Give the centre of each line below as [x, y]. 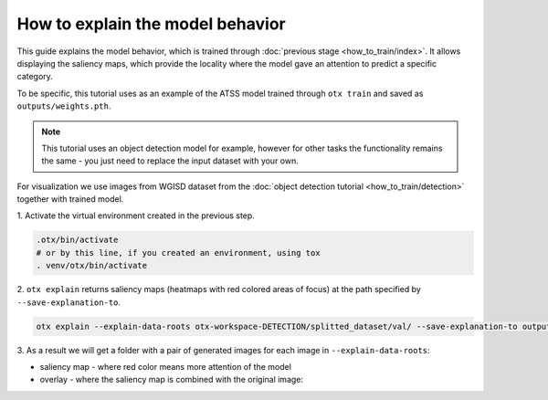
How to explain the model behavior [152, 24]
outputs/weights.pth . [64, 106]
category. [35, 77]
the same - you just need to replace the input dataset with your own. [170, 161]
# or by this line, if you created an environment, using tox [178, 253]
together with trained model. [70, 199]
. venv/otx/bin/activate [92, 266]
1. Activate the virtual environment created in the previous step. [136, 216]
